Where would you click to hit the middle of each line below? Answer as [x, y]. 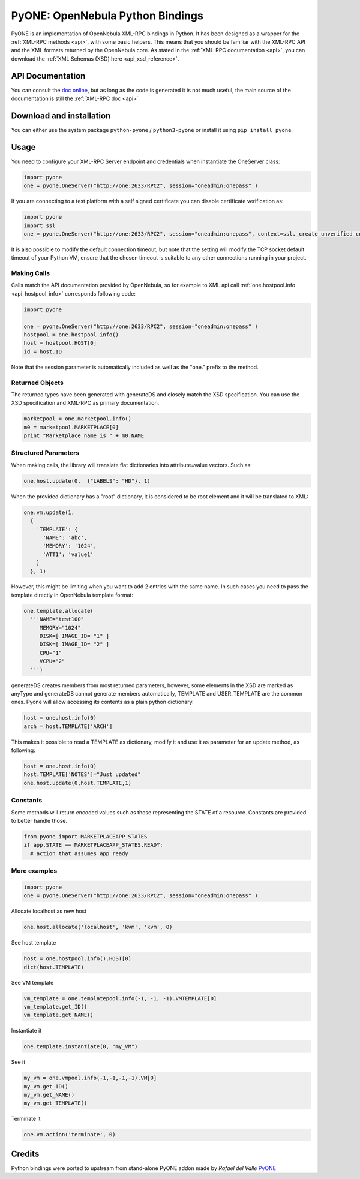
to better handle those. [39, 821]
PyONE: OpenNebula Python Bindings [107, 16]
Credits [25, 1154]
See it [18, 1062]
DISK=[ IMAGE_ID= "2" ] [74, 644]
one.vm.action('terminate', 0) [70, 1135]
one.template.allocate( [59, 611]
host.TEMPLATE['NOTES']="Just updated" [82, 775]
